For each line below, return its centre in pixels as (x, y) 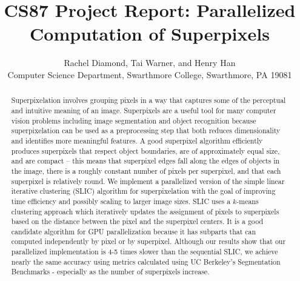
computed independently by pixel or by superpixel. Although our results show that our (148, 241)
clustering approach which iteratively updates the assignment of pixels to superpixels (145, 211)
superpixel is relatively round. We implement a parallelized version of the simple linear (148, 181)
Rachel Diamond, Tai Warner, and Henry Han (150, 63)
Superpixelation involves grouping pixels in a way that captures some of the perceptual (148, 100)
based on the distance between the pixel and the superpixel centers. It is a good (137, 221)
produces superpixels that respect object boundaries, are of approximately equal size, (145, 150)
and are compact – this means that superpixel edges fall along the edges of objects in (145, 161)
